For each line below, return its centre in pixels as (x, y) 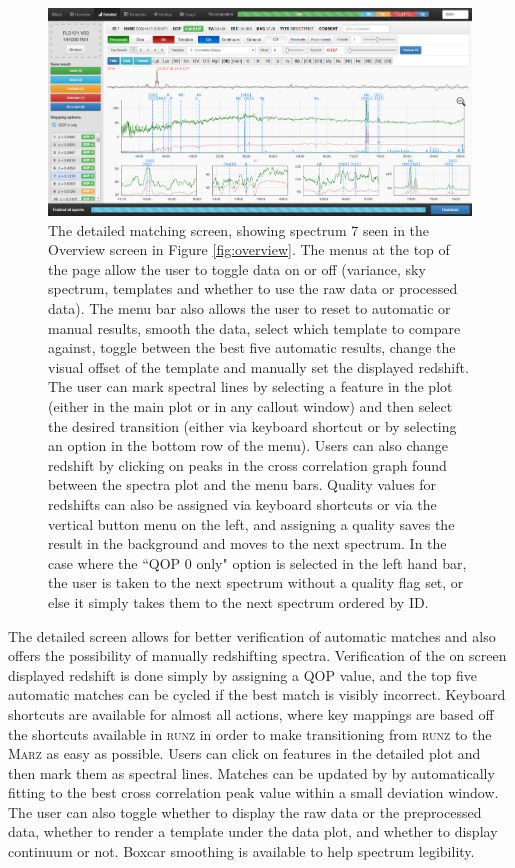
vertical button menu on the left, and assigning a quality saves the (251, 523)
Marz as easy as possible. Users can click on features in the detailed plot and (244, 753)
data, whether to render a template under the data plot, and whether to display (253, 831)
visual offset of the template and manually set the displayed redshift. (258, 366)
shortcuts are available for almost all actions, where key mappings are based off (251, 713)
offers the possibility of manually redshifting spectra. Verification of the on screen (257, 655)
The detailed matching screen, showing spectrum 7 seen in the (239, 229)
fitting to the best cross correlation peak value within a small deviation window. (253, 792)
